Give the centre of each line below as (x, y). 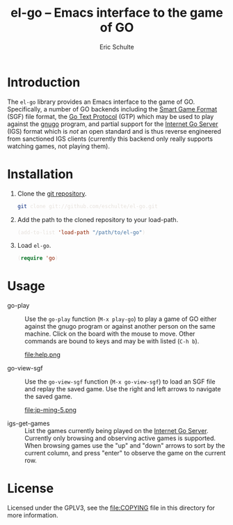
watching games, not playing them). (58, 146)
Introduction (44, 82)
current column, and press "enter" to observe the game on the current (125, 453)
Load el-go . (34, 246)
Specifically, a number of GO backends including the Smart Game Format (112, 109)
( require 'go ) (38, 258)
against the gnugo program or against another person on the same (120, 327)
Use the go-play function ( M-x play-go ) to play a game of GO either (121, 319)
